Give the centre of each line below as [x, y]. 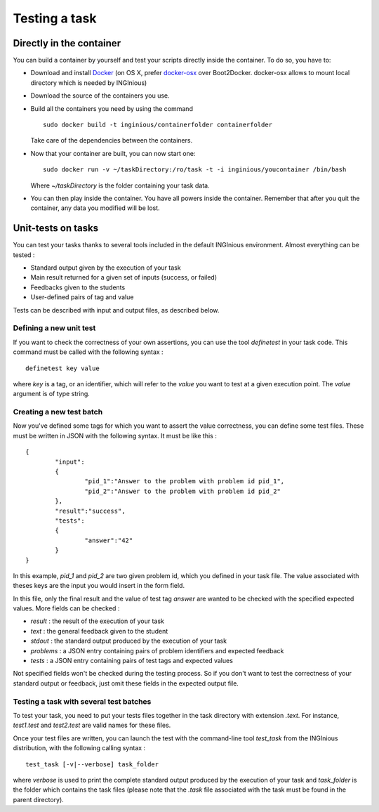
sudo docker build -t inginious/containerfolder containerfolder [158, 125]
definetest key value [62, 368]
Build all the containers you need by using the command [112, 108]
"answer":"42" [109, 540]
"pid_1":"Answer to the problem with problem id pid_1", [185, 482]
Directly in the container [67, 43]
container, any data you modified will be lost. [95, 208]
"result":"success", [90, 511]
